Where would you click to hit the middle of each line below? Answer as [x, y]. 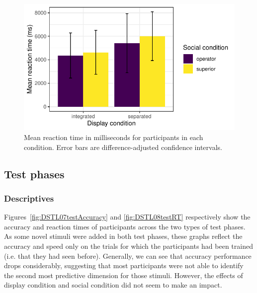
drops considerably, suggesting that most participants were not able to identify [124, 265]
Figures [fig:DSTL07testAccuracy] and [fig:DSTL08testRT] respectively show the [127, 217]
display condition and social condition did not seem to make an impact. [113, 285]
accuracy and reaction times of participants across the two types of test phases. [125, 226]
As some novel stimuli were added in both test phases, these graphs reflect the [123, 236]
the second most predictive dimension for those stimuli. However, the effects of [124, 275]
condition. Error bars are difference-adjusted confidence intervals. [123, 147]
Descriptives [29, 198]
